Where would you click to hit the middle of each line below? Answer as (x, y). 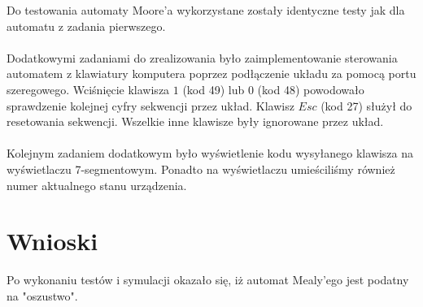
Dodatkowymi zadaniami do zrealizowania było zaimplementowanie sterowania (202, 57)
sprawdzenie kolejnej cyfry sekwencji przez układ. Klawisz (150, 105)
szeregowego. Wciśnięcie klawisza (88, 89)
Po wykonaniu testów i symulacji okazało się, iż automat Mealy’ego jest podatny (208, 280)
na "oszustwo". (42, 295)
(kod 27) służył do (366, 105)
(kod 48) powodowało (311, 89)
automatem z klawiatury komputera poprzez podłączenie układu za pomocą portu (211, 74)
